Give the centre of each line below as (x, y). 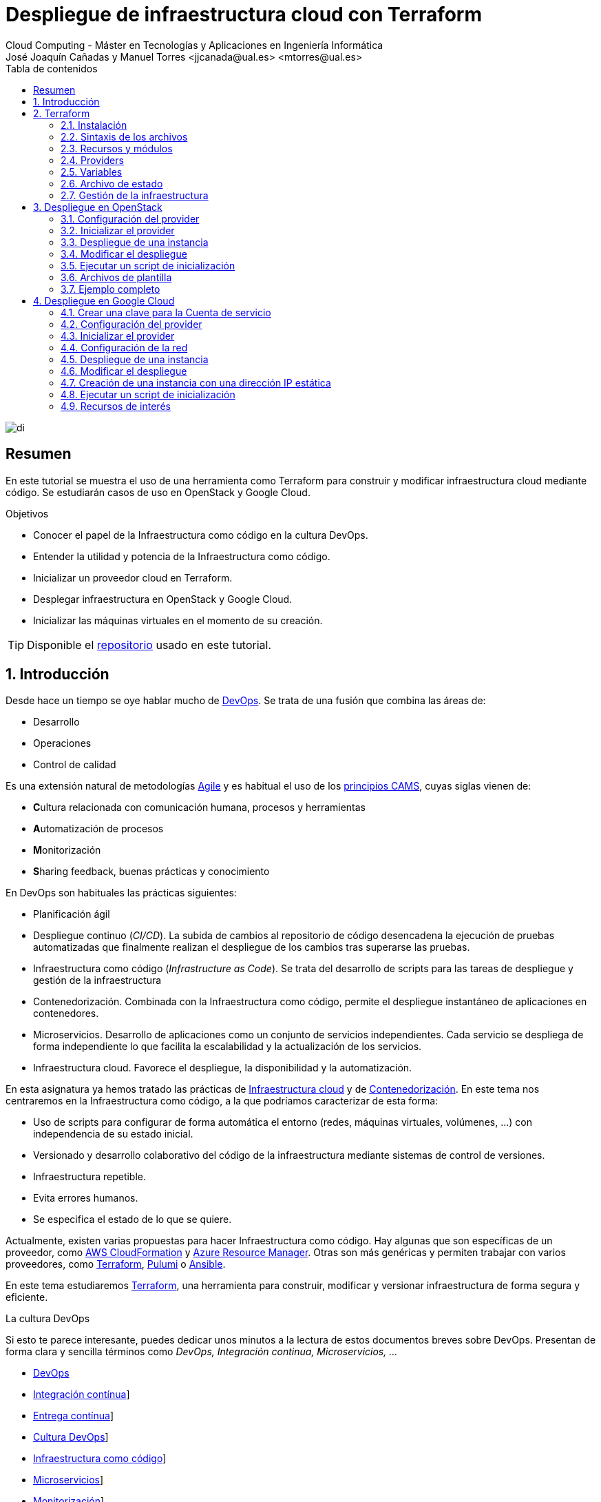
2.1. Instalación (94, 125)
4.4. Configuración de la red (124, 347)
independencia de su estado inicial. (113, 1134)
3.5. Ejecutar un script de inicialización (148, 265)
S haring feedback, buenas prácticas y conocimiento (151, 872)
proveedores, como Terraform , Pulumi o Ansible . (116, 1264)
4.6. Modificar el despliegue (124, 371)
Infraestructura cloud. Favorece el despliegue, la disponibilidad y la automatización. (223, 1068)
